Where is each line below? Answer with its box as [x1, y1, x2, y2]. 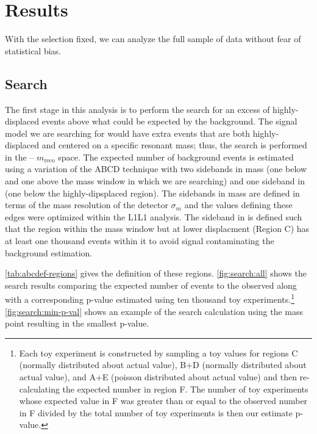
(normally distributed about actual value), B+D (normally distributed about [19, 358, 307, 371]
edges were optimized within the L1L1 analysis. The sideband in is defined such [5, 210, 302, 223]
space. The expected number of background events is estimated [58, 150, 294, 163]
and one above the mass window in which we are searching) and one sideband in [5, 175, 305, 187]
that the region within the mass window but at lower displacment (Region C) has [5, 222, 310, 235]
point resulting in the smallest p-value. [5, 317, 149, 330]
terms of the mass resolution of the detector [5, 198, 168, 211]
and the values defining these [184, 198, 293, 211]
